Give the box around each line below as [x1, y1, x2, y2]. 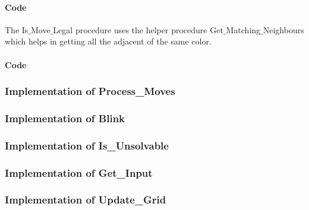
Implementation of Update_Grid [5, 192, 166, 207]
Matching [226, 23, 261, 36]
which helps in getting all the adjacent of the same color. [5, 35, 212, 47]
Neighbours [263, 23, 304, 36]
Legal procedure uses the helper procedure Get [53, 23, 223, 36]
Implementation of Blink [5, 110, 125, 125]
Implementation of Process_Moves [5, 84, 175, 98]
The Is [5, 23, 29, 36]
